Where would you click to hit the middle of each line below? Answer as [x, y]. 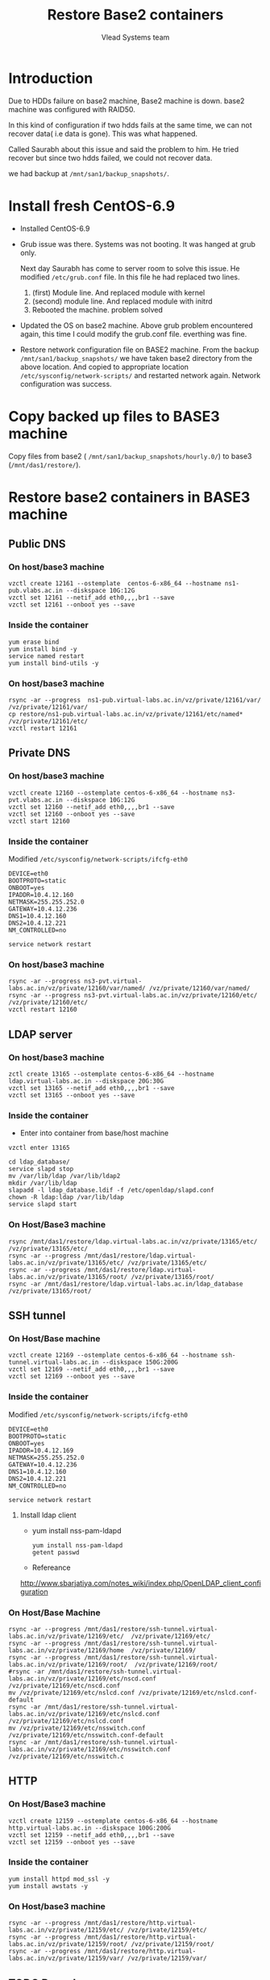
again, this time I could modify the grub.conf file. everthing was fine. [133, 333]
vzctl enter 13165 [39, 1148]
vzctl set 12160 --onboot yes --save [72, 814]
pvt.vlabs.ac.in [35, 800]
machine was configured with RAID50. [72, 109]
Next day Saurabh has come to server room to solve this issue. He [130, 268]
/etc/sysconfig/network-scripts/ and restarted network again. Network [140, 375]
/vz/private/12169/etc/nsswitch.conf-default [86, 1735]
